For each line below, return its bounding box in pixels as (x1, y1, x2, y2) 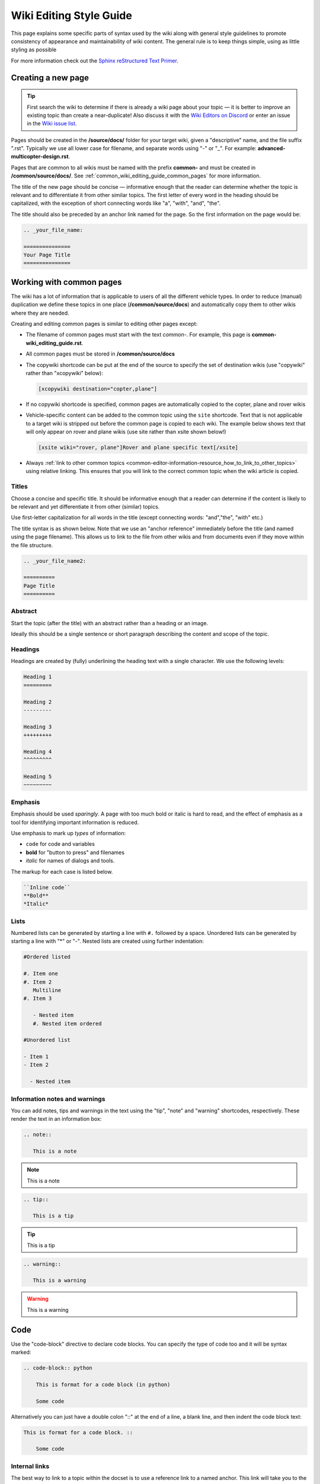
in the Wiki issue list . (27, 120, 77, 127)
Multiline (33, 987, 62, 994)
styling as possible (11, 46, 57, 53)
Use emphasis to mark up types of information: (11, 829, 126, 836)
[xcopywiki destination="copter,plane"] (38, 385, 157, 392)
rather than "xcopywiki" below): (25, 369, 103, 376)
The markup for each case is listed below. (11, 868, 113, 875)
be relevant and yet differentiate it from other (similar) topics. (11, 503, 160, 510)
